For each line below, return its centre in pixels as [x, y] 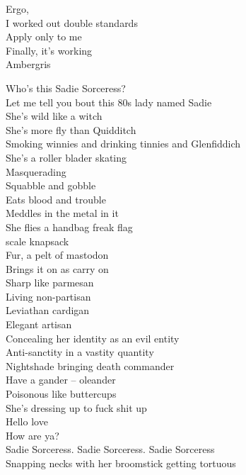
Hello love [27, 421]
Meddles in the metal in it [62, 213]
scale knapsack [37, 241]
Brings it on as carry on [57, 268]
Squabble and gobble [51, 185]
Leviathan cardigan [48, 310]
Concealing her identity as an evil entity [93, 338]
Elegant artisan [39, 324]
